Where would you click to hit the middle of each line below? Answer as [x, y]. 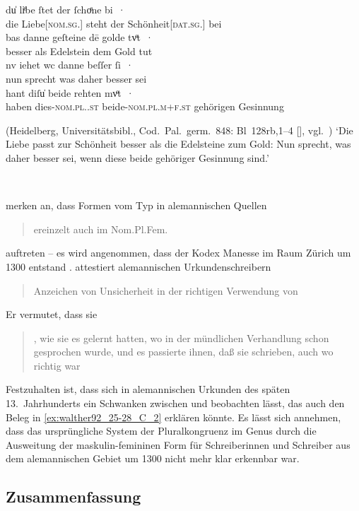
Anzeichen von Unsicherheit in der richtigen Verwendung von [166, 290]
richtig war [57, 365]
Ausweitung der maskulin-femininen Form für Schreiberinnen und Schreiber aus [178, 444]
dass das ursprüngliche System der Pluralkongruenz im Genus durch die [161, 431]
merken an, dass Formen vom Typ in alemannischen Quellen [136, 205]
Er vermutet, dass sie [52, 314]
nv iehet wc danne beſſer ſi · [70, 65]
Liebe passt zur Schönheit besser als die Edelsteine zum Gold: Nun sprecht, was [178, 144]
